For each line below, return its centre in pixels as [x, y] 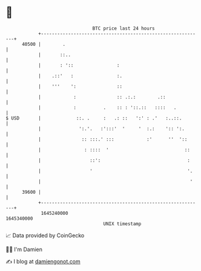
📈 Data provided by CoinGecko [45, 235]
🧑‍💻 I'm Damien [24, 249]
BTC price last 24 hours [124, 28]
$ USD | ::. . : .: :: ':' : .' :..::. [94, 118]
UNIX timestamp [122, 224]
